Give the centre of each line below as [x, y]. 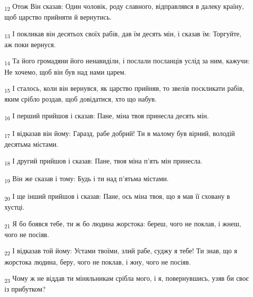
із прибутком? [25, 289]
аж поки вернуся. [30, 44]
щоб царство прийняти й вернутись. [58, 17]
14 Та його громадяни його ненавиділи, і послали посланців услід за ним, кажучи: [127, 61]
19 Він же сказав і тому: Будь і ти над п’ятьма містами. [87, 179]
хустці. [15, 207]
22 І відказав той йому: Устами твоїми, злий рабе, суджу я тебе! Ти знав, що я [121, 251]
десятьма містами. [32, 144]
